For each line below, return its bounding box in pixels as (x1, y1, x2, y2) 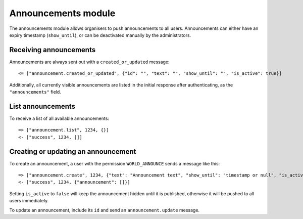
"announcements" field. (9, 89, 62, 95)
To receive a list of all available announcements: (9, 115, 110, 121)
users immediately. (9, 198, 49, 204)
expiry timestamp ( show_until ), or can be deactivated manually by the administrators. (9, 32, 191, 38)
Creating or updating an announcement (9, 147, 136, 156)
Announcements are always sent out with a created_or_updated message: (9, 59, 170, 65)
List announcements (9, 102, 76, 111)
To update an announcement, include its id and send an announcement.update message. (9, 207, 199, 213)
